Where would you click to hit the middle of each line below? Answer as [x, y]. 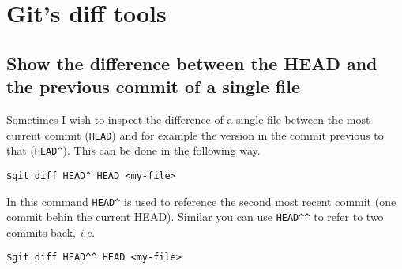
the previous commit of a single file [154, 86]
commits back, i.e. [51, 232]
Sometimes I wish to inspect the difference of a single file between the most [188, 119]
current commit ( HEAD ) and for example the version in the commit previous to [195, 134]
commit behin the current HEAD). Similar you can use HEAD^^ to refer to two [195, 217]
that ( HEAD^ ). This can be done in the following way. [133, 150]
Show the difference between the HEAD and [192, 63]
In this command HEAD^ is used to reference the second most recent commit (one [201, 201]
